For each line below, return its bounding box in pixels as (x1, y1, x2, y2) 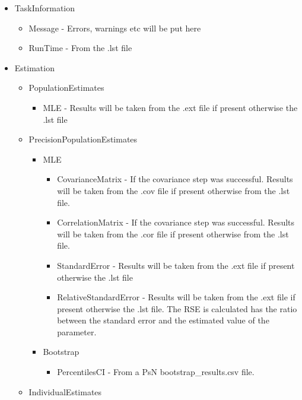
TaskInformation (14, 2, 75, 14)
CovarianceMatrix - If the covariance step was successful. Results (57, 173, 293, 185)
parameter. (57, 325, 97, 338)
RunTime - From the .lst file (28, 42, 132, 54)
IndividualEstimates (28, 385, 102, 398)
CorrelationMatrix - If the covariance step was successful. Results (57, 216, 295, 228)
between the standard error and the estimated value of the (57, 314, 269, 326)
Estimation (14, 61, 55, 74)
